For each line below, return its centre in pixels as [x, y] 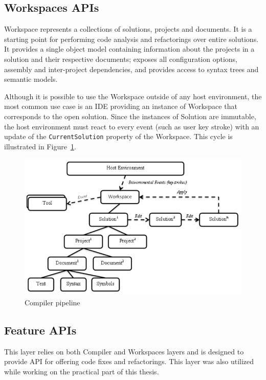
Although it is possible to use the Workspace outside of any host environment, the [133, 96]
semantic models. [31, 79]
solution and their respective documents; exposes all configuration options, [121, 59]
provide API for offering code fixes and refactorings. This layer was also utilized [129, 361]
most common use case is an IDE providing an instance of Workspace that [121, 106]
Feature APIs [40, 330]
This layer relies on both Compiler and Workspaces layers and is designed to [124, 351]
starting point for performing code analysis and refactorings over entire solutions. [131, 39]
